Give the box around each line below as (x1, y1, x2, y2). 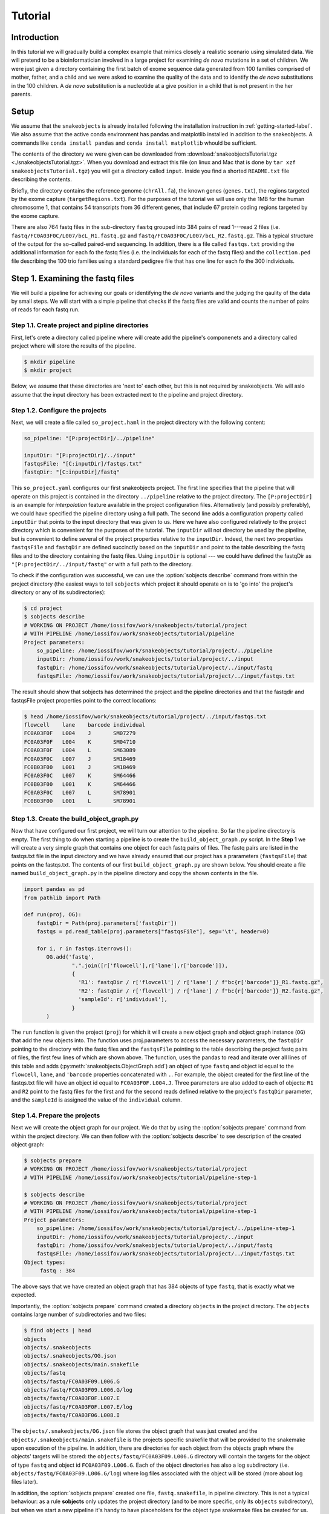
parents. (11, 91, 32, 98)
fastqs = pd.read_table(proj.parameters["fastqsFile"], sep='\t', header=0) (36, 928, 270, 935)
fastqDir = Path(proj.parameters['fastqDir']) (36, 919, 178, 927)
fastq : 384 (39, 1268, 76, 1274)
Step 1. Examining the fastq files (11, 273, 134, 283)
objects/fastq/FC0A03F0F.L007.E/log (24, 1403, 133, 1410)
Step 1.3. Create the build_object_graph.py (11, 815, 139, 823)
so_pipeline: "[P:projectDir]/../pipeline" (24, 435, 155, 441)
